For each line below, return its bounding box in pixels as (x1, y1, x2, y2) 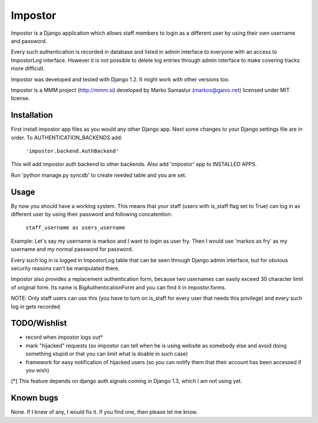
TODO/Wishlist (11, 318, 67, 328)
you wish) (25, 367, 49, 374)
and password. (11, 37, 47, 44)
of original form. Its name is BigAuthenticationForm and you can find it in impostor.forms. (11, 283, 227, 291)
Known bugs (11, 393, 59, 403)
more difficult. (11, 65, 45, 72)
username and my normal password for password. (11, 246, 134, 253)
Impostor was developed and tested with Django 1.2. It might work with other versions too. (11, 75, 230, 82)
